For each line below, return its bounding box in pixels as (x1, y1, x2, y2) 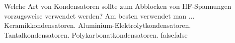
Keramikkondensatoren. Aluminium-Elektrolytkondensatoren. (4, 20, 191, 30)
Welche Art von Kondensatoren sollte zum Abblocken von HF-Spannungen (4, 1, 232, 11)
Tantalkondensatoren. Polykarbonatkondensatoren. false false (4, 29, 188, 40)
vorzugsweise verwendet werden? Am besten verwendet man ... (4, 10, 195, 21)
